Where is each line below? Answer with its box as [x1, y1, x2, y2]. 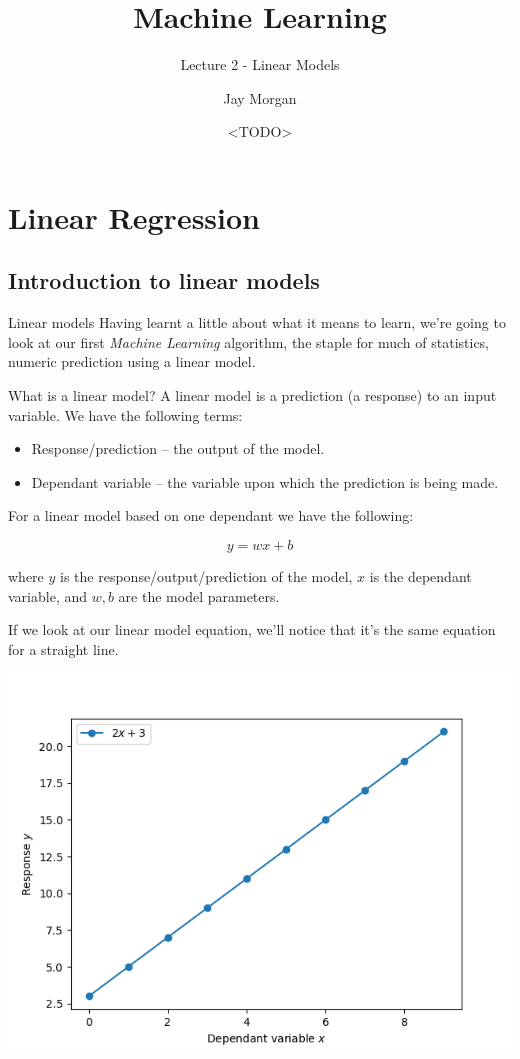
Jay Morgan [223, 87, 297, 108]
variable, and [8, 585, 88, 606]
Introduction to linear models [8, 265, 320, 296]
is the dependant [369, 566, 472, 587]
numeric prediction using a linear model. [8, 351, 256, 372]
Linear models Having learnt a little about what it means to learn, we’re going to [8, 312, 506, 333]
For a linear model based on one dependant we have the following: [8, 505, 414, 526]
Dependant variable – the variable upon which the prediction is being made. [31, 471, 499, 492]
